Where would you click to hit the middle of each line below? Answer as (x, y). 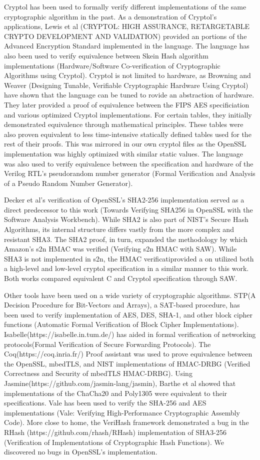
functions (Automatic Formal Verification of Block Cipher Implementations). (121, 324)
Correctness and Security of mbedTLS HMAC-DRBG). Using (98, 373)
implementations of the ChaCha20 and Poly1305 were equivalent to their (116, 393)
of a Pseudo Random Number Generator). (68, 183)
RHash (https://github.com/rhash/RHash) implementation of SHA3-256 (115, 432)
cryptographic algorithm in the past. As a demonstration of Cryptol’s (110, 16)
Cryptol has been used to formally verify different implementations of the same (125, 6)
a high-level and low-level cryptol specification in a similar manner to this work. (126, 268)
